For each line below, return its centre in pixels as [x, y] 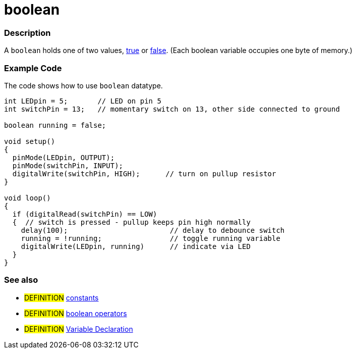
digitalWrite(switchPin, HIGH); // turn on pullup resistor [144, 173]
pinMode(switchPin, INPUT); [68, 165]
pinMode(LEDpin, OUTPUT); [64, 157]
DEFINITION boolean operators [76, 313]
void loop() [27, 198]
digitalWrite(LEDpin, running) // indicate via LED [136, 246]
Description [27, 33]
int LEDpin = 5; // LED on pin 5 [83, 101]
